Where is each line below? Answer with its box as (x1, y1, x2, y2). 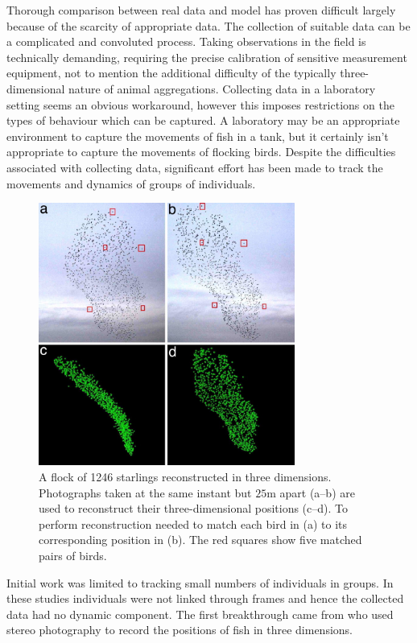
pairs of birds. (39, 547, 107, 564)
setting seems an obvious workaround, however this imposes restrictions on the (6, 96, 394, 113)
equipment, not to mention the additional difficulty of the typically (6, 64, 336, 81)
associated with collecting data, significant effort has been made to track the (6, 159, 383, 175)
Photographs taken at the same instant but (39, 484, 252, 501)
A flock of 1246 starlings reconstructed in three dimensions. (39, 468, 332, 485)
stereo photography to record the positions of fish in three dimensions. (6, 621, 353, 638)
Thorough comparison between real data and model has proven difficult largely (6, 2, 396, 18)
